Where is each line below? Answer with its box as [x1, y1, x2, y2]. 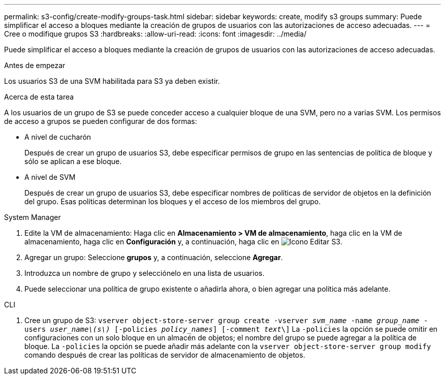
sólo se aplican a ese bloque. [24, 157, 122, 166]
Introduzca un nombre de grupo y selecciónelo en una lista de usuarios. [24, 269, 265, 277]
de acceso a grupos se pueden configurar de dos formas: [4, 117, 197, 125]
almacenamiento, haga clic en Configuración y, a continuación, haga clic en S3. [24, 237, 342, 246]
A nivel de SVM [24, 173, 76, 181]
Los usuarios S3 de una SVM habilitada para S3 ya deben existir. [4, 77, 220, 85]
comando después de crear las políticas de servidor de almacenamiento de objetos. [24, 351, 305, 359]
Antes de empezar [4, 61, 66, 70]
